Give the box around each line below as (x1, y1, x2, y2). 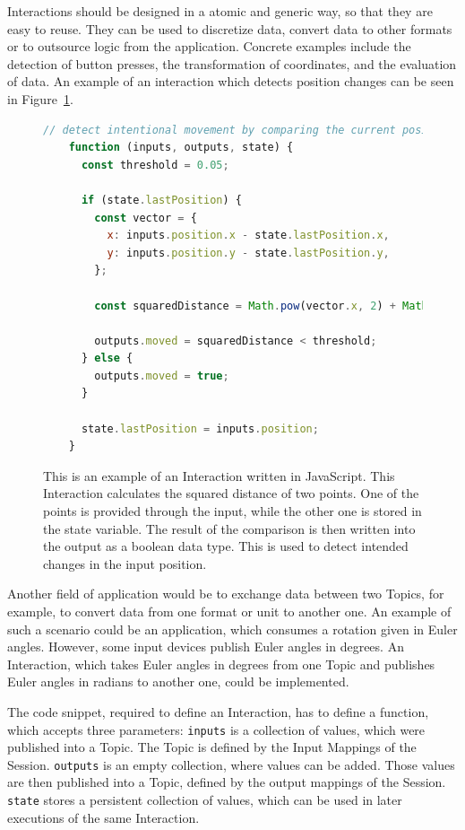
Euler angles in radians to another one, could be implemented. (7, 672, 349, 691)
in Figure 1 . (7, 89, 73, 108)
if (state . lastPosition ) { (81, 193, 242, 206)
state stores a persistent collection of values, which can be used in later (7, 791, 402, 809)
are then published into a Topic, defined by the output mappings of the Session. (7, 773, 446, 791)
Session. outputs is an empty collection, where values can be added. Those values (7, 755, 455, 773)
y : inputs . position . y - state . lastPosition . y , (107, 246, 390, 259)
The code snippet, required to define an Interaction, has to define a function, (7, 702, 429, 721)
